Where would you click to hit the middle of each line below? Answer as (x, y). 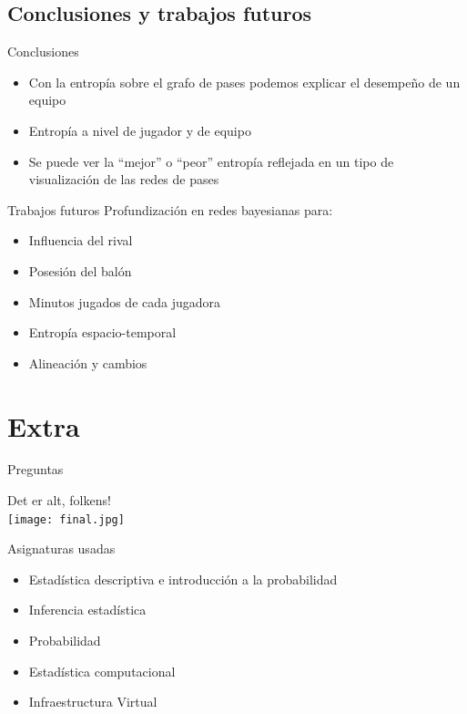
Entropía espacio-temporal (102, 332)
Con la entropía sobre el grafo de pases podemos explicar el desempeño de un (244, 82)
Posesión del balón (80, 270)
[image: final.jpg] (66, 519)
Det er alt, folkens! (59, 500)
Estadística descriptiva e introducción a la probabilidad (183, 579)
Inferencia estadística (87, 610)
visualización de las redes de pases (124, 179)
